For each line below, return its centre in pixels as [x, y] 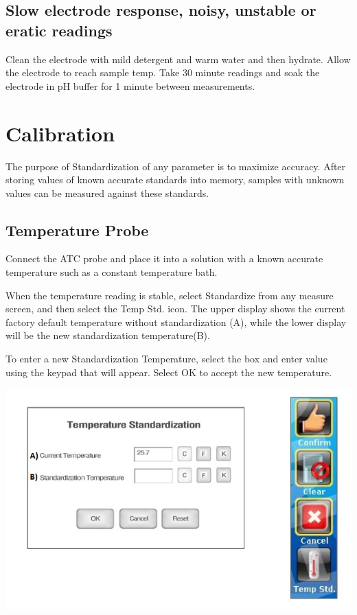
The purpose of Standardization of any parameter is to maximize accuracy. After [176, 166]
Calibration [60, 133]
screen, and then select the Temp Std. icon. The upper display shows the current [175, 309]
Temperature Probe [77, 230]
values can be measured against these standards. [107, 193]
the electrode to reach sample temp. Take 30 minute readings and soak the [163, 72]
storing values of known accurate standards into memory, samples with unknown [175, 179]
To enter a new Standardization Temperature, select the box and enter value [166, 359]
